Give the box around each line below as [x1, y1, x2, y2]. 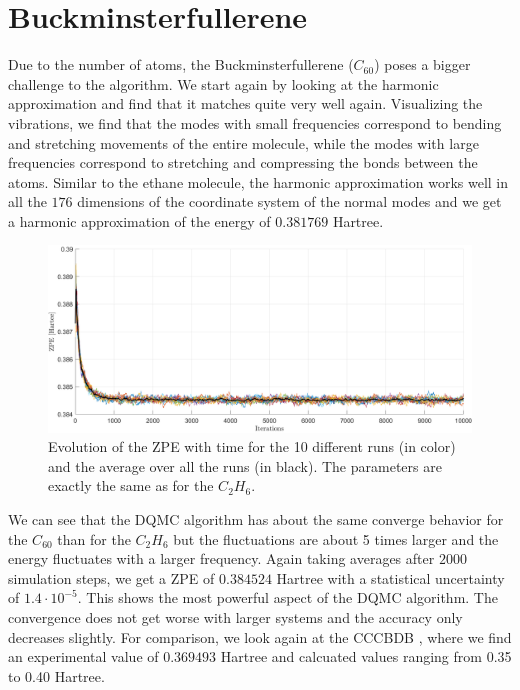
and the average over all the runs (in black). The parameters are [48, 455, 442, 476]
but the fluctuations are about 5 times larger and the [173, 528, 499, 549]
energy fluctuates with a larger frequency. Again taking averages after [8, 548, 435, 569]
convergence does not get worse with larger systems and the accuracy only [8, 606, 463, 627]
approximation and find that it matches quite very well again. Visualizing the [8, 93, 483, 114]
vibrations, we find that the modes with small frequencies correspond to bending [8, 112, 502, 133]
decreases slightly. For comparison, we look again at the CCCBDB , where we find [8, 626, 512, 647]
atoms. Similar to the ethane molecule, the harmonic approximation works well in [8, 171, 509, 192]
